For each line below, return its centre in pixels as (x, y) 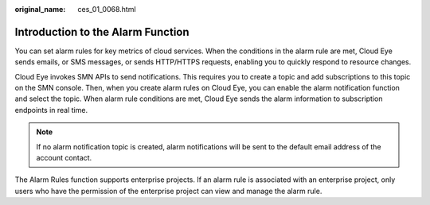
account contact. (64, 158)
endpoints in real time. (51, 110)
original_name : (40, 9)
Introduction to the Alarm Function (102, 32)
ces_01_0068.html (107, 9)
